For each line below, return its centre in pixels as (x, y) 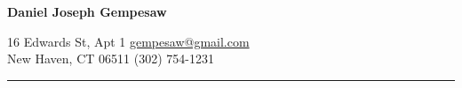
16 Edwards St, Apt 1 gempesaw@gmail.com (128, 41)
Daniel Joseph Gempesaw (87, 11)
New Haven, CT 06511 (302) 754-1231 (111, 59)
